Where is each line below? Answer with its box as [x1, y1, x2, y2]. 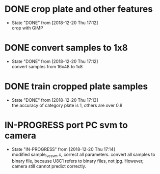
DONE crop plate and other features [4, 3, 153, 15]
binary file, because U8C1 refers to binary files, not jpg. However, [11, 158, 144, 164]
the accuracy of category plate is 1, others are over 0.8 [11, 102, 123, 108]
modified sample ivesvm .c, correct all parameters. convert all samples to [11, 151, 156, 158]
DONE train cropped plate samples [4, 81, 148, 92]
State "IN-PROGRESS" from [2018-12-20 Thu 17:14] [11, 146, 116, 152]
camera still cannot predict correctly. [11, 163, 86, 169]
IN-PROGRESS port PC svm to [4, 119, 128, 131]
